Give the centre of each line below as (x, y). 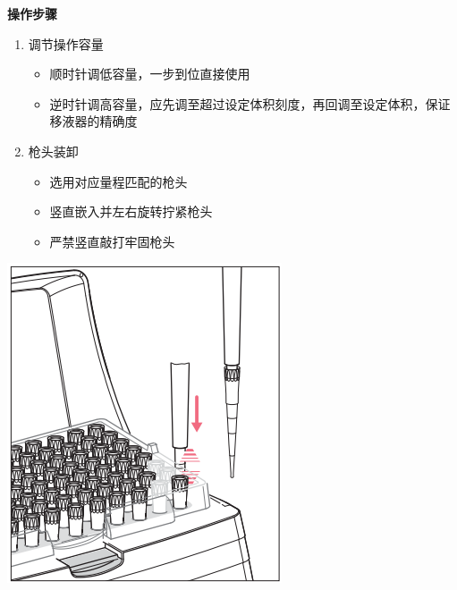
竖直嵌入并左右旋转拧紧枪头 (131, 211)
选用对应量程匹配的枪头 (118, 181)
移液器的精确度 (93, 121)
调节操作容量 (66, 43)
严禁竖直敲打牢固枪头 (112, 241)
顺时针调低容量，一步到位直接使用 (150, 74)
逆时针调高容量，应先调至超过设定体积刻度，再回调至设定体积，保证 (250, 103)
